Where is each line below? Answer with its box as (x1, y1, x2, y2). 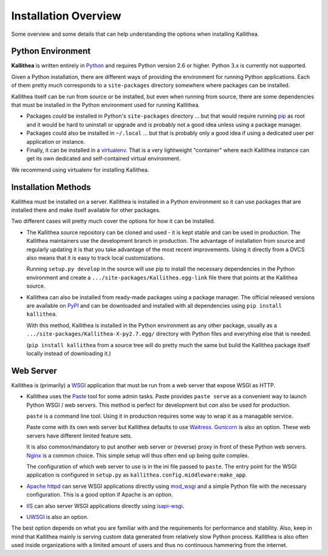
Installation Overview (11, 9, 121, 22)
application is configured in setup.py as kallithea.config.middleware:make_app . (26, 471, 247, 479)
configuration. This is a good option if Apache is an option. (26, 491, 173, 498)
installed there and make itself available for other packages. (11, 206, 161, 214)
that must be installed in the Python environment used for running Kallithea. (11, 101, 200, 109)
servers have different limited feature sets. (26, 432, 133, 439)
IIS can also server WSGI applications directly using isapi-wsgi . (26, 502, 185, 509)
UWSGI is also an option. (26, 513, 89, 520)
